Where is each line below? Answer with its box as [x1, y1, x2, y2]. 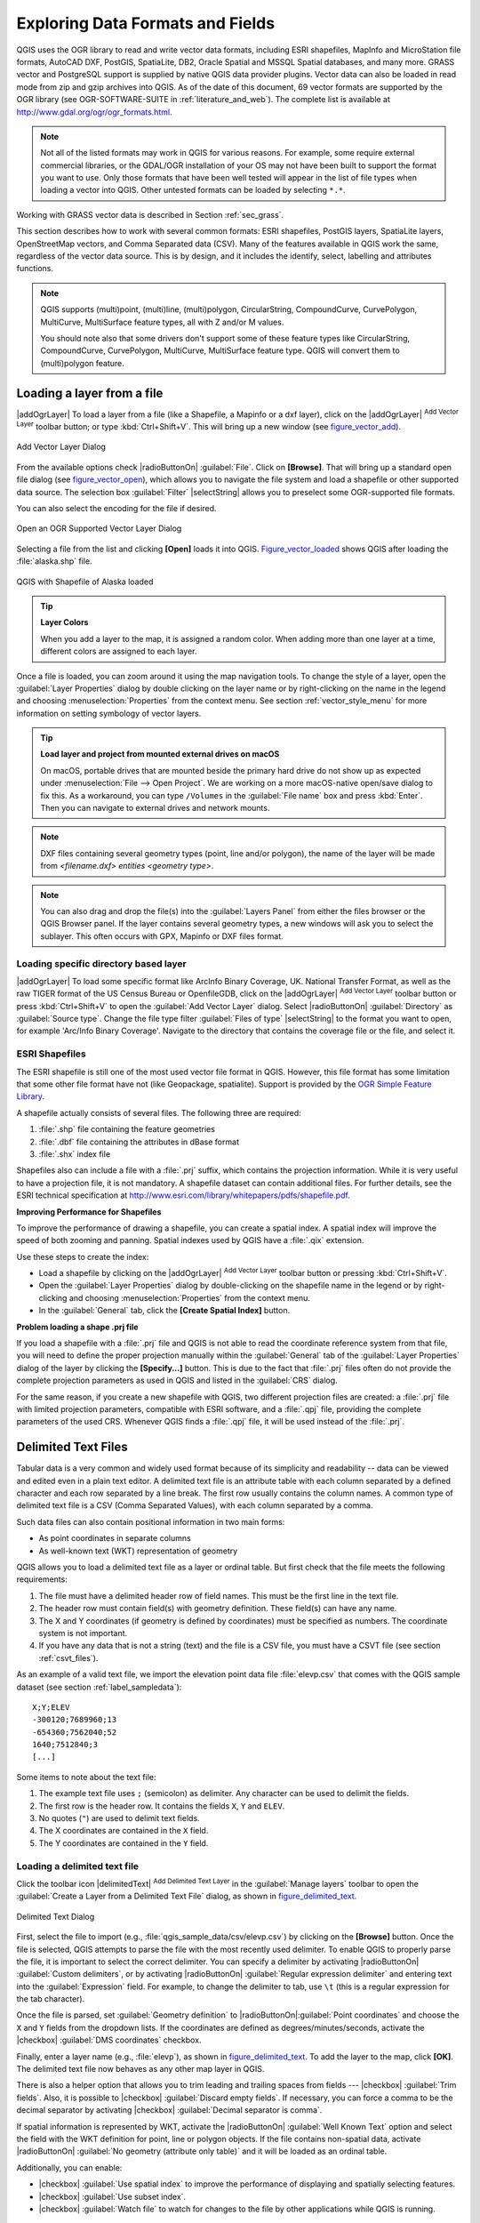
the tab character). [16, 1994, 85, 2004]
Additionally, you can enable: [16, 2162, 123, 2173]
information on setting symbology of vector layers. [16, 708, 202, 718]
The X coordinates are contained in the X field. [38, 1826, 209, 1836]
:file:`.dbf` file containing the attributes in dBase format [38, 1136, 240, 1147]
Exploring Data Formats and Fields [16, 13, 276, 33]
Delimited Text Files [16, 1440, 128, 1455]
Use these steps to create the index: [16, 1251, 149, 1262]
